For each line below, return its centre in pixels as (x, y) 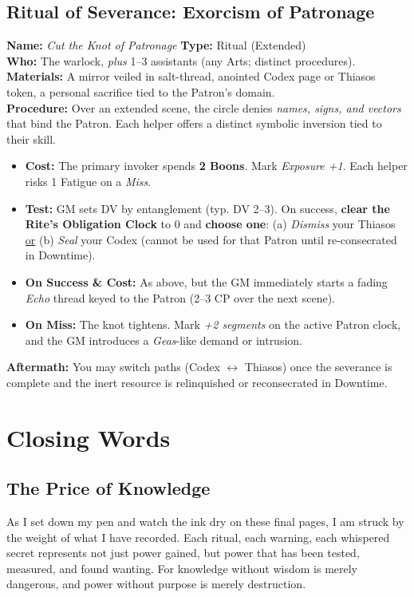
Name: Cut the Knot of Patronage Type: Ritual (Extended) (156, 45)
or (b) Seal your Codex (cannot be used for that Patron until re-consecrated (211, 239)
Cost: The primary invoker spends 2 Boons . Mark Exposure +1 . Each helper (216, 166)
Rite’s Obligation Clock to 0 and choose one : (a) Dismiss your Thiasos (210, 224)
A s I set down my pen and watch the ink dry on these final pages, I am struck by (205, 522)
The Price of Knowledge (108, 488)
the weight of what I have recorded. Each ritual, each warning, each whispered (198, 537)
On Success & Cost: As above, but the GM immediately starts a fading (206, 281)
